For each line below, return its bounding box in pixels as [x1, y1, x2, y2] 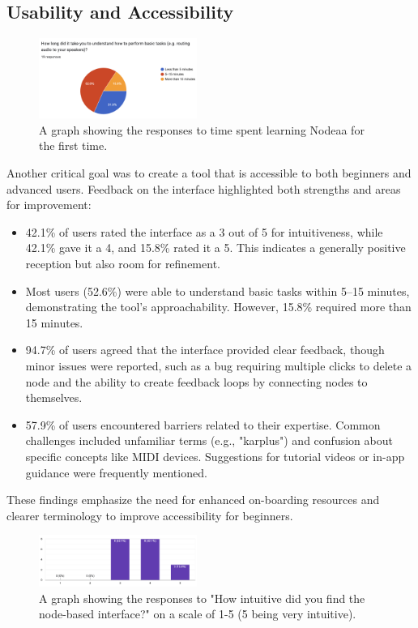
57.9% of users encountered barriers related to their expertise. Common [25, 416, 381, 433]
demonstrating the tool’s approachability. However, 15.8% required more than [25, 298, 412, 315]
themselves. [25, 389, 83, 406]
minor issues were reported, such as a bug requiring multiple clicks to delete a [25, 357, 412, 374]
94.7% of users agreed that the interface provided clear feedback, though [25, 341, 385, 358]
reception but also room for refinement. [25, 254, 220, 271]
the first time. [39, 137, 108, 154]
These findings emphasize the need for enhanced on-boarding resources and [6, 491, 380, 508]
